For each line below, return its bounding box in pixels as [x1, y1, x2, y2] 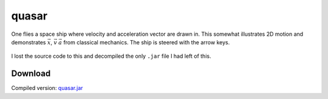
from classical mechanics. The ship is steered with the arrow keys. [63, 38, 230, 46]
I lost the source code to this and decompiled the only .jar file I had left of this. [11, 52, 211, 60]
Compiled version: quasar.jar [11, 84, 83, 92]
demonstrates [11, 38, 46, 46]
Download [11, 69, 51, 79]
